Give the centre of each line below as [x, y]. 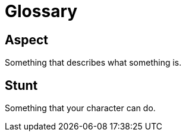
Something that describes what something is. [93, 63]
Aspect [26, 40]
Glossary [41, 11]
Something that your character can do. [80, 108]
